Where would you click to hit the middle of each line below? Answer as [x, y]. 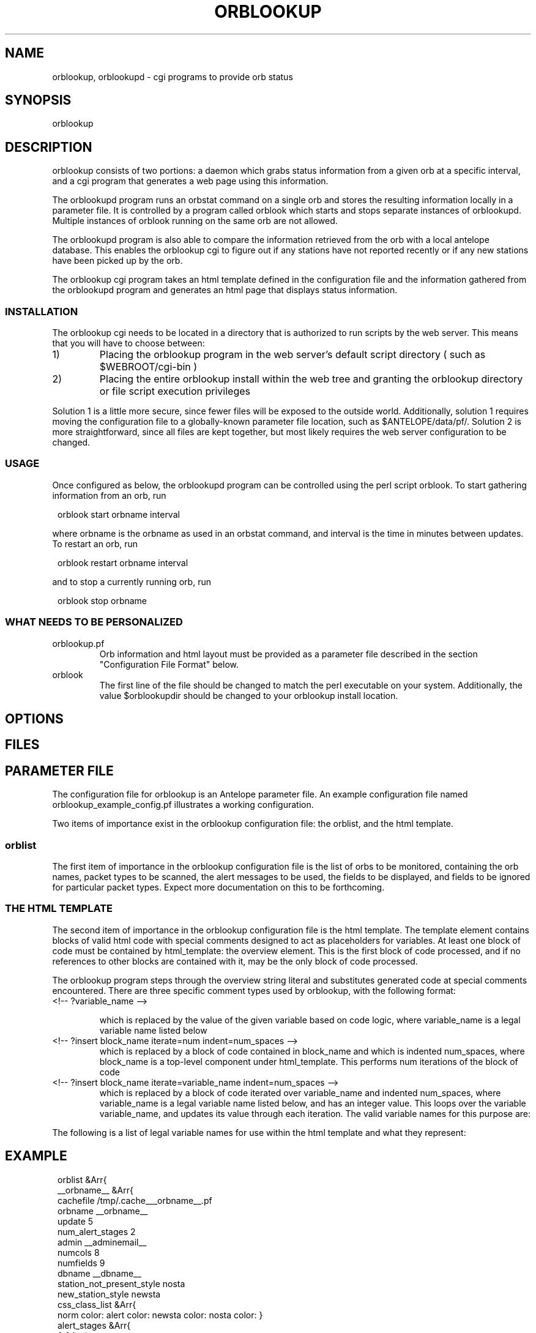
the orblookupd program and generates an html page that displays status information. [225, 290]
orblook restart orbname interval [123, 562]
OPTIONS [34, 719]
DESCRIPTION [49, 147]
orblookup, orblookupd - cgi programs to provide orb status [173, 77]
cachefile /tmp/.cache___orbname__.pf [135, 1200]
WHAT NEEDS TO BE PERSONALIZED [94, 622]
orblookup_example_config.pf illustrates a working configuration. [183, 805]
